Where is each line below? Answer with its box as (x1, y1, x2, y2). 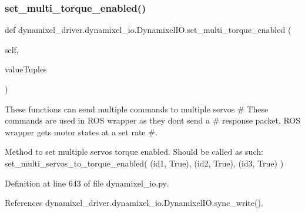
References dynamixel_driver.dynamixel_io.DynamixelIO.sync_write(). (5, 197, 263, 209)
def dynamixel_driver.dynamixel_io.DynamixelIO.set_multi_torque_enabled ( (5, 24, 291, 36)
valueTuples (5, 63, 47, 75)
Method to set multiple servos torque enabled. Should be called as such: (5, 145, 263, 158)
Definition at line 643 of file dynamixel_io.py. (5, 177, 169, 189)
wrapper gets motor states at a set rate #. (5, 125, 157, 138)
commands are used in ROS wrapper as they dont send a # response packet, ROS (5, 114, 301, 127)
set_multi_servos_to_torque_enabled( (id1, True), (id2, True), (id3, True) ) (5, 157, 284, 169)
